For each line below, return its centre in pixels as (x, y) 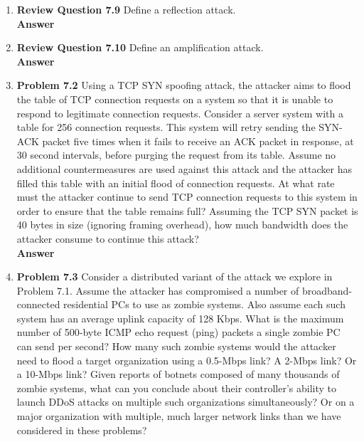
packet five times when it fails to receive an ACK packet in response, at (198, 141)
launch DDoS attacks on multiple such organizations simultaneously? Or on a (186, 402)
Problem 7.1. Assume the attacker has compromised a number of (158, 290)
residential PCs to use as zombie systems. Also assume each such (204, 304)
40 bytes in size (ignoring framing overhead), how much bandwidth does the (182, 225)
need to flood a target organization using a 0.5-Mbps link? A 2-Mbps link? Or (187, 360)
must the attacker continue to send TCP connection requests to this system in (187, 197)
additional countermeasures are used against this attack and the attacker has (184, 168)
